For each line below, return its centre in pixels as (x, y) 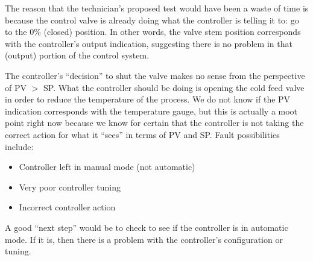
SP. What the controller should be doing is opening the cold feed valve (174, 87)
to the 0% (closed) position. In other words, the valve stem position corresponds (153, 32)
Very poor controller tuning (70, 187)
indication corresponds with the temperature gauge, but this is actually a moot (151, 111)
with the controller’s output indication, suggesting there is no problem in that (149, 43)
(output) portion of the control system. (77, 55)
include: (19, 146)
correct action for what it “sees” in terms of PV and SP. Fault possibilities (142, 134)
